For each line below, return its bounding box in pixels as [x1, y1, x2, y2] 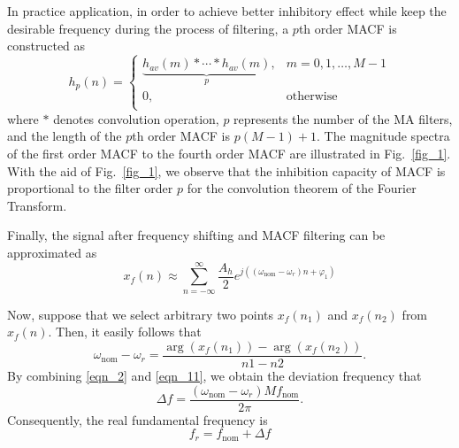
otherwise [286, 89, 338, 103]
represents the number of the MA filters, [233, 109, 453, 127]
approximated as [7, 243, 97, 261]
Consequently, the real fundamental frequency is [7, 410, 268, 429]
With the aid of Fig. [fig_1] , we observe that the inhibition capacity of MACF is [7, 161, 446, 180]
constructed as [7, 36, 86, 55]
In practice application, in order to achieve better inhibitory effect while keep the [7, 2, 447, 19]
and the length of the [7, 127, 122, 145]
